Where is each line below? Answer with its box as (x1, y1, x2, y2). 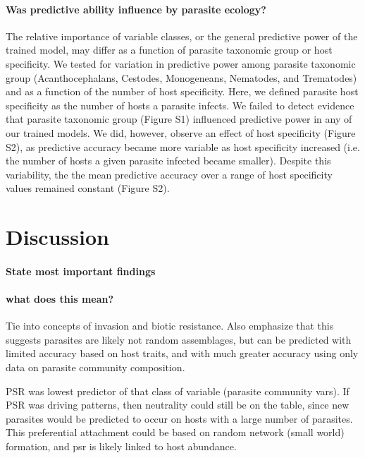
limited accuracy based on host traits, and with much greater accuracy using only (6, 346, 359, 361)
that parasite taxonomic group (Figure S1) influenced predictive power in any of (6, 112, 352, 126)
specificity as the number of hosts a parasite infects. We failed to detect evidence (6, 97, 354, 112)
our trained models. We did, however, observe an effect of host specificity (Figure (6, 125, 356, 140)
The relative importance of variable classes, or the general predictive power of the (6, 28, 358, 43)
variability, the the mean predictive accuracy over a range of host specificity (6, 167, 333, 181)
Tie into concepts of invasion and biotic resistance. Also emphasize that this (6, 318, 334, 333)
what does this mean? (6, 291, 114, 306)
